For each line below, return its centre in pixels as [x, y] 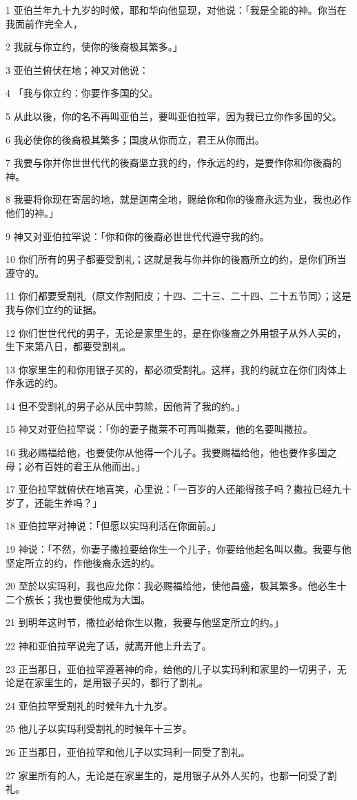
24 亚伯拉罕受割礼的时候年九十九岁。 [89, 705]
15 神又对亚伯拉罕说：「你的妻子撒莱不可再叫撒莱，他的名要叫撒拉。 [159, 429]
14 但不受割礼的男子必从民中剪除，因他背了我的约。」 [125, 406]
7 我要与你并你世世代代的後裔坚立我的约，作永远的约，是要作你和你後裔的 [174, 163]
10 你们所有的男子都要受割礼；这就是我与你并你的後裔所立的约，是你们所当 [176, 259]
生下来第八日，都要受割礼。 [68, 346]
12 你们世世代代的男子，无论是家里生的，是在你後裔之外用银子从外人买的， [176, 332]
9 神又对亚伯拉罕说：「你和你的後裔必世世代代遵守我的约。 [137, 236]
